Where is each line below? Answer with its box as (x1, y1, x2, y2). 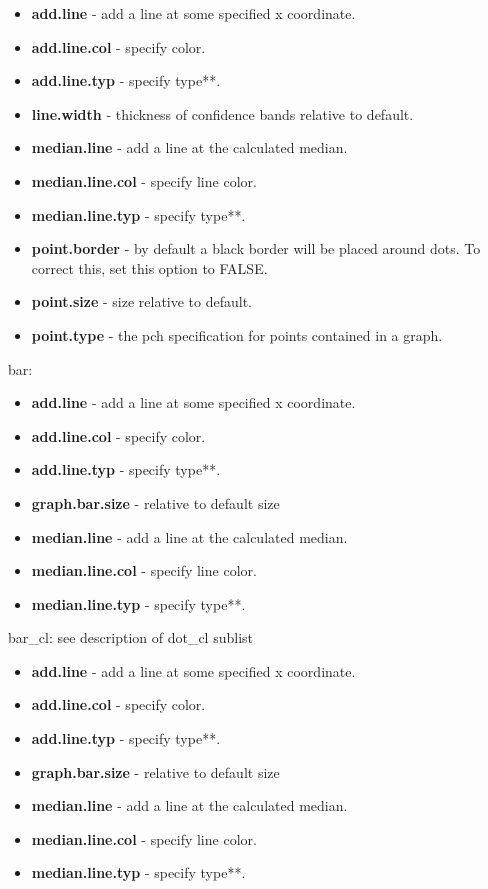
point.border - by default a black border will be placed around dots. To (31, 238, 481, 259)
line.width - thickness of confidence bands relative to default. (31, 103, 414, 124)
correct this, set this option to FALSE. (31, 257, 268, 278)
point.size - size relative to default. (31, 291, 253, 312)
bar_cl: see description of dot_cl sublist (8, 627, 253, 648)
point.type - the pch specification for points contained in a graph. (31, 324, 443, 345)
